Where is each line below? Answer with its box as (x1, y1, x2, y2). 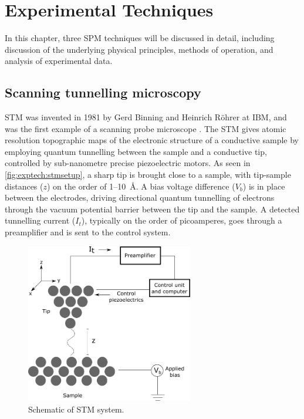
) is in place (242, 180, 285, 192)
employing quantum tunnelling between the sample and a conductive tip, (5, 145, 267, 157)
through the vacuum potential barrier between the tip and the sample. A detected (5, 202, 300, 215)
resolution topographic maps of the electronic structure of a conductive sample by (5, 134, 299, 146)
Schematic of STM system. (28, 403, 124, 415)
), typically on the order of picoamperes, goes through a (81, 214, 282, 227)
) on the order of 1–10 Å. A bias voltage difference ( (47, 180, 235, 192)
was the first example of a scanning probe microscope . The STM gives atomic (5, 122, 286, 134)
